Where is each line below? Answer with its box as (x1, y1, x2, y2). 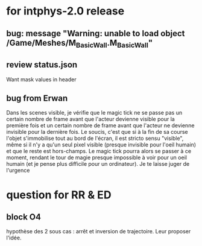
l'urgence (6, 167, 30, 174)
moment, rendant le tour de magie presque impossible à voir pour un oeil (6, 154, 187, 161)
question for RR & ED (6, 188, 112, 201)
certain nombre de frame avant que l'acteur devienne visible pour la (6, 116, 175, 123)
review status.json (6, 60, 78, 70)
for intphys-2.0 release (6, 4, 125, 18)
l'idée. (6, 234, 22, 242)
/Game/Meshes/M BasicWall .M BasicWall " (6, 37, 153, 49)
